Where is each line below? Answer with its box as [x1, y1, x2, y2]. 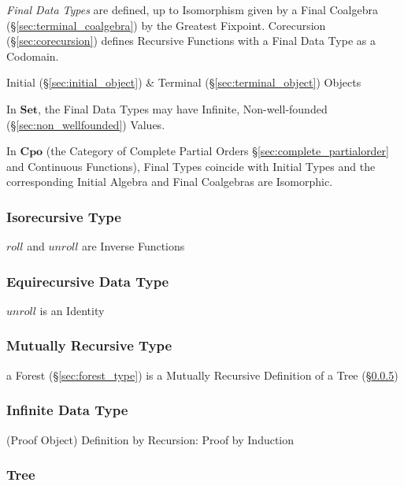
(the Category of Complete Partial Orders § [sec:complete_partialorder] [46, 143, 390, 159]
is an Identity [39, 302, 105, 318]
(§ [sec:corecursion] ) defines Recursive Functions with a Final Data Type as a [6, 32, 376, 49]
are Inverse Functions [81, 238, 185, 254]
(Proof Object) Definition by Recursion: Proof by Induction [6, 431, 295, 447]
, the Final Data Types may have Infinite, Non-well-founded [38, 100, 328, 117]
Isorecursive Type [6, 206, 121, 226]
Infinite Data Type [6, 400, 128, 420]
